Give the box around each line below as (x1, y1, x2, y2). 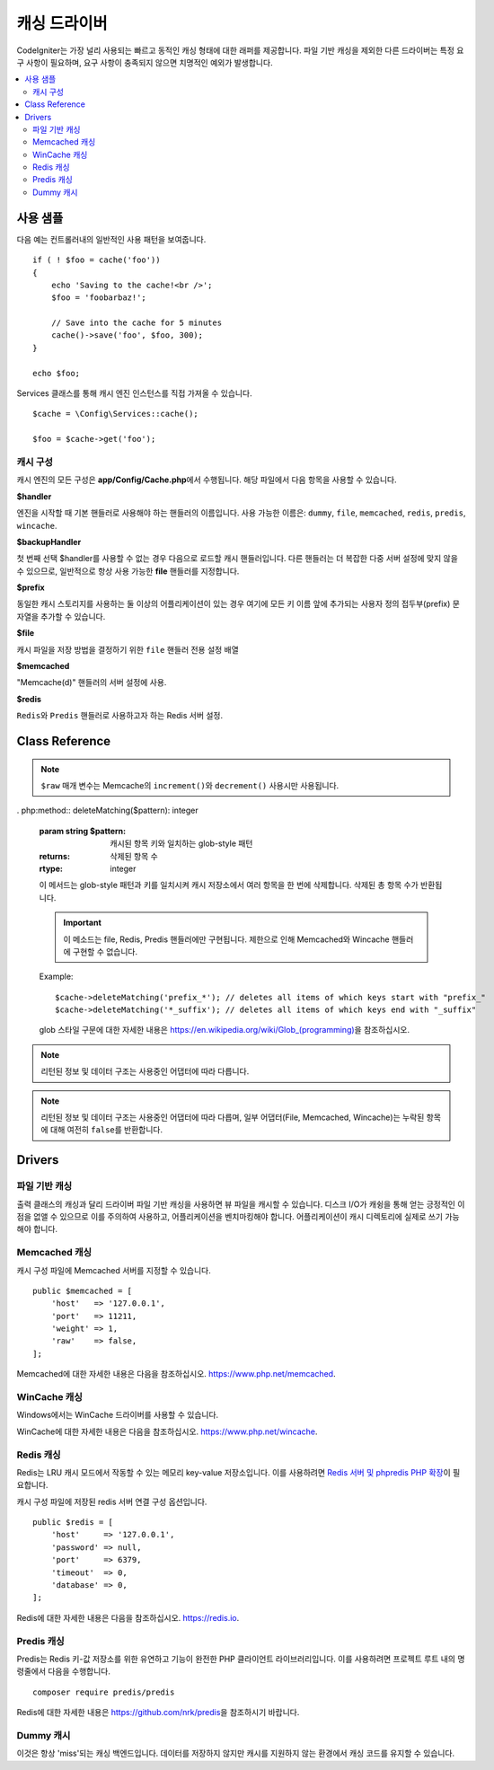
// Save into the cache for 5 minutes (50, 318, 223, 328)
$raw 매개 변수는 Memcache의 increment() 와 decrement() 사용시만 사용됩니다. (40, 780, 340, 791)
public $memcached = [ (32, 1285, 133, 1296)
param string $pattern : (39, 825, 126, 836)
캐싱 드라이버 (16, 13, 108, 33)
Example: (39, 971, 74, 982)
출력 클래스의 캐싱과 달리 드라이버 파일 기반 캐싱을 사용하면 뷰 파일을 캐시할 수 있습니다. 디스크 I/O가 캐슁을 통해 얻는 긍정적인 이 (16, 1199, 465, 1210)
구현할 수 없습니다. (72, 946, 138, 956)
